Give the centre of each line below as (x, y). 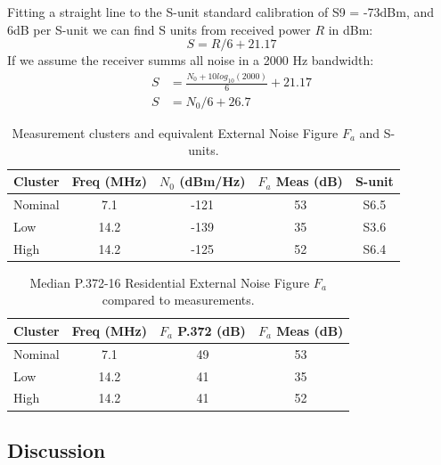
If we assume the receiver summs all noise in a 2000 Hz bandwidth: (191, 60)
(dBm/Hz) (212, 181)
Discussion (57, 449)
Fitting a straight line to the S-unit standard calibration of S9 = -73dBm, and (221, 12)
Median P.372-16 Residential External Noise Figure (170, 282)
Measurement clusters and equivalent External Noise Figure (175, 132)
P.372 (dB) (212, 330)
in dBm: (351, 29)
